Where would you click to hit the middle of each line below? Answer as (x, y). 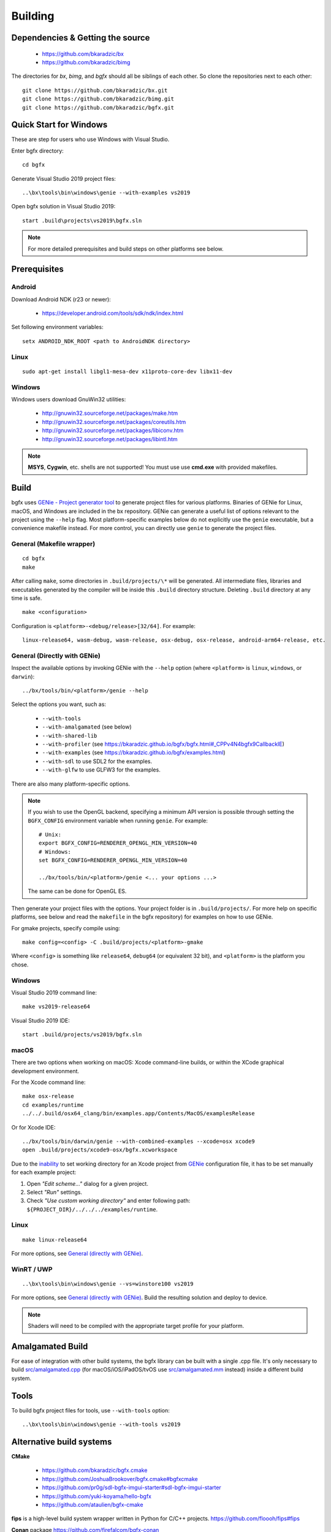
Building (33, 16)
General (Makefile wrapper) (53, 544)
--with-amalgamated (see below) (87, 727)
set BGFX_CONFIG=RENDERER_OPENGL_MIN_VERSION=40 (113, 860)
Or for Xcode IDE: (33, 1127)
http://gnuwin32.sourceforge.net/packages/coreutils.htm (114, 422)
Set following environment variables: (57, 327)
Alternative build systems (62, 1442)
